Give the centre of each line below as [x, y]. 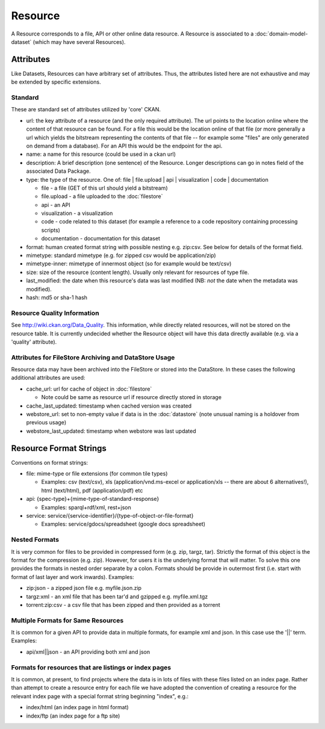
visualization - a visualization [77, 213]
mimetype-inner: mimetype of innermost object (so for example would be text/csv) [129, 264]
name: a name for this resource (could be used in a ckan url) [101, 154]
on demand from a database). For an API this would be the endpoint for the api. [124, 146]
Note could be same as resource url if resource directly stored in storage [132, 397]
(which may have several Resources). [79, 42]
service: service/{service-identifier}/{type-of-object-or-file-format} [110, 516]
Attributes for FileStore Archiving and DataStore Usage [93, 357]
